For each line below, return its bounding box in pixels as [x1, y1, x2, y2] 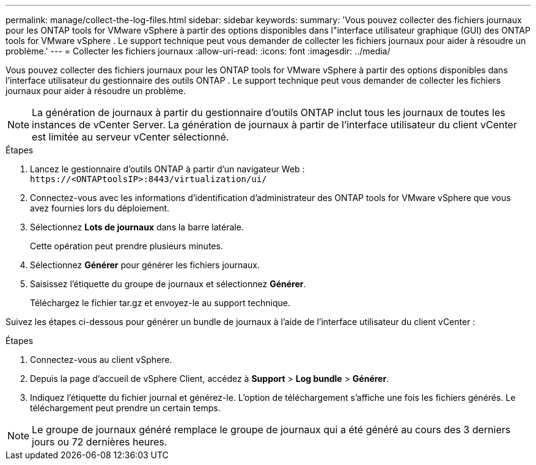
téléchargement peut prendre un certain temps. [30, 403, 221, 413]
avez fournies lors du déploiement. [30, 203, 170, 213]
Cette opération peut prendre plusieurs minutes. [30, 241, 223, 251]
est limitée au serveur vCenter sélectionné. [32, 131, 229, 143]
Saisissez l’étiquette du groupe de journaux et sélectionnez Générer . [30, 279, 306, 289]
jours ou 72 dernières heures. [32, 436, 167, 448]
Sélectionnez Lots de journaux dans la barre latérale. [30, 222, 244, 232]
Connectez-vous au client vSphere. [30, 354, 172, 365]
